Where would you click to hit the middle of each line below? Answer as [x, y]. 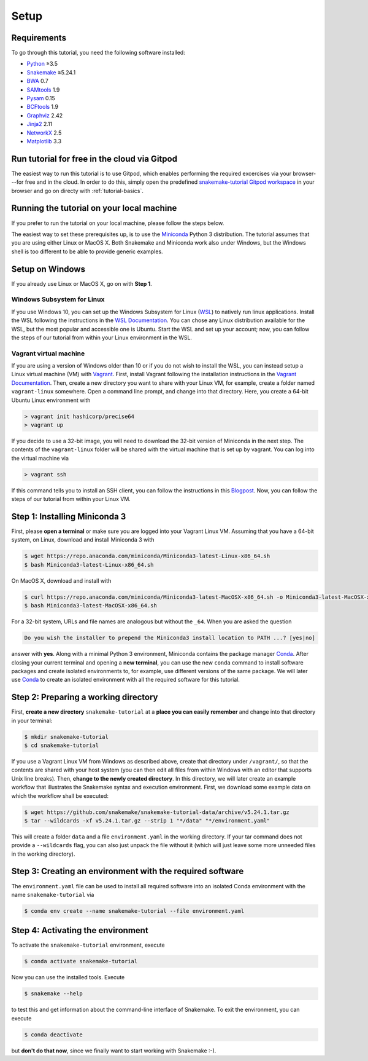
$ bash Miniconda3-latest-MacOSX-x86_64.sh [91, 606]
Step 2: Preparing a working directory [85, 697]
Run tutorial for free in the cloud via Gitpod [94, 159]
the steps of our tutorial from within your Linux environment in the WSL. [102, 337]
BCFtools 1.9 [42, 107]
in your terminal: [32, 720]
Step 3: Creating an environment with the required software [128, 871]
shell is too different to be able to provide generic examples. [87, 251]
